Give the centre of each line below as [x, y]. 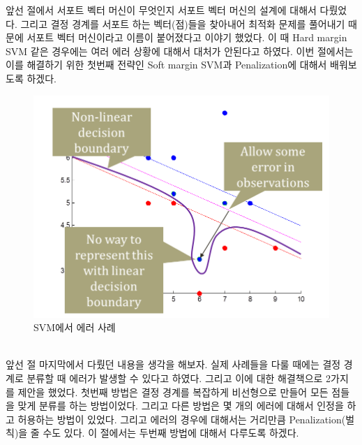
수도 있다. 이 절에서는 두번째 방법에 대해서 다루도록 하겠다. [171, 433]
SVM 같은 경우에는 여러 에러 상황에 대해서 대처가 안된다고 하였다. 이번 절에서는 [180, 51]
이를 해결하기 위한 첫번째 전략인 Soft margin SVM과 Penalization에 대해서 [166, 65]
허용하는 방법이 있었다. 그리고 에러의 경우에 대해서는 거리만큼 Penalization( [182, 419]
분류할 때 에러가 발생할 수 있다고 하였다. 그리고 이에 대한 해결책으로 [175, 378]
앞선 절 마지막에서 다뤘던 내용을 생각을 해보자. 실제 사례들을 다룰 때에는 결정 [173, 364]
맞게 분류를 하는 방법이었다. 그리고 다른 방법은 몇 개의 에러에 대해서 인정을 [181, 406]
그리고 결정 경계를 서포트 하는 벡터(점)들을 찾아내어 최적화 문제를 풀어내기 [183, 23]
